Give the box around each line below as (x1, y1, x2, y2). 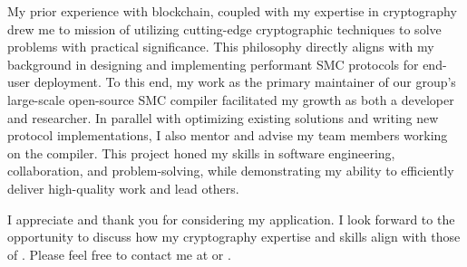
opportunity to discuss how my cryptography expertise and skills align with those (7, 227, 461, 246)
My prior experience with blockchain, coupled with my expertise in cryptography (7, 2, 457, 20)
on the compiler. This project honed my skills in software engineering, (7, 143, 395, 162)
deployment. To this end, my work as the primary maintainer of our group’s (34, 72, 456, 91)
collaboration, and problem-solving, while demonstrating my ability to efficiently (7, 161, 454, 180)
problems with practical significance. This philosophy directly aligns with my (7, 37, 434, 56)
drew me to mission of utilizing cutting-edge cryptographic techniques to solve (7, 19, 442, 38)
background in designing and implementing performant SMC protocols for (7, 54, 419, 73)
